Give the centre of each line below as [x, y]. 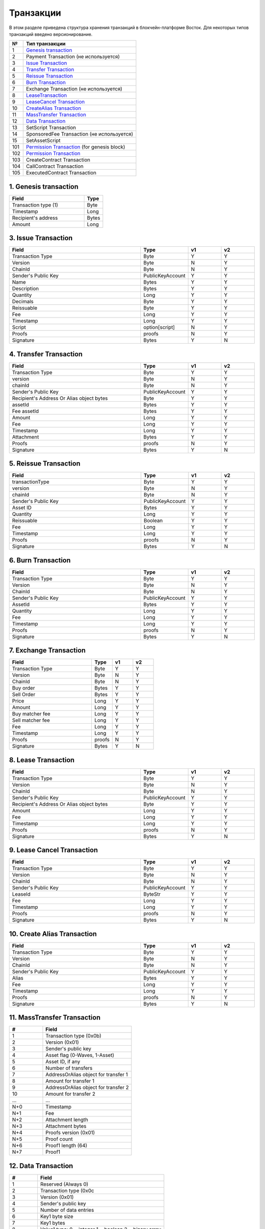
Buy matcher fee [31, 714]
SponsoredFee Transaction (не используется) [80, 134]
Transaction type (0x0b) [73, 1036]
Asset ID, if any [63, 1062]
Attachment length [67, 1120]
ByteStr [152, 894]
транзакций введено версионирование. [51, 34]
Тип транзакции [46, 44]
